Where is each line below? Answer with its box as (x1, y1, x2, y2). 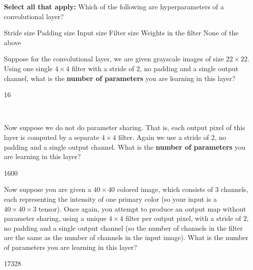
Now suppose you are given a (4, 184, 91, 194)
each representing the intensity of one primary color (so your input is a (4, 193, 217, 204)
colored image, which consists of (117, 184, 213, 194)
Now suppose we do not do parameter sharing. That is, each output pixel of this (4, 122, 245, 133)
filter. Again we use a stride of (118, 132, 209, 142)
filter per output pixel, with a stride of (126, 213, 241, 223)
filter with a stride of (72, 63, 134, 73)
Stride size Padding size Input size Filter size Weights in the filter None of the (4, 27, 239, 38)
